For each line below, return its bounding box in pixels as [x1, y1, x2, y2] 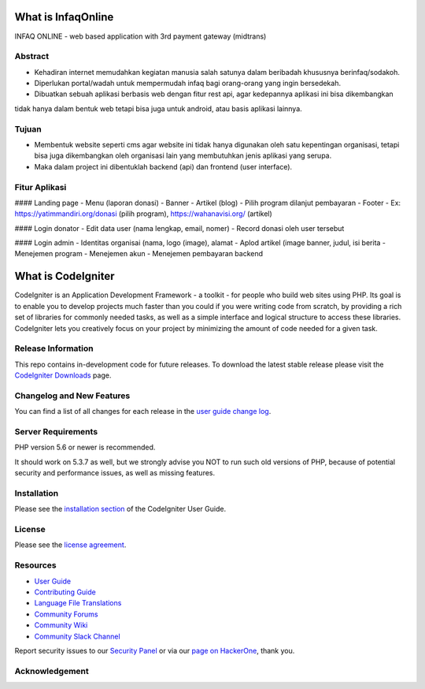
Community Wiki [34, 620, 88, 630]
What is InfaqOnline [14, 10, 114, 24]
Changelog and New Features [14, 390, 131, 401]
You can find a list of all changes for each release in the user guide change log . [14, 407, 272, 416]
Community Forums [34, 609, 98, 619]
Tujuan [14, 123, 42, 134]
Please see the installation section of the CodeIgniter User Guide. [14, 505, 227, 514]
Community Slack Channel [34, 631, 121, 641]
